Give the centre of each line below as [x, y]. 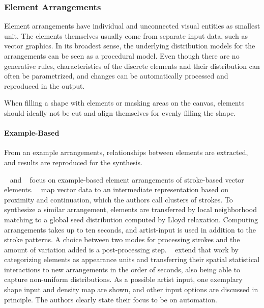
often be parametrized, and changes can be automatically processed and [116, 76]
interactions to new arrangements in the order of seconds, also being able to [122, 269]
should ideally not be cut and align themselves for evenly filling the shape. [120, 112]
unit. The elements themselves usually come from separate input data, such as [126, 35]
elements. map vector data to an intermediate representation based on [116, 189]
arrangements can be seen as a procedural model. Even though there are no [122, 56]
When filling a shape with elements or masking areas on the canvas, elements [124, 103]
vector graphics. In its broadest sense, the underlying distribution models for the [130, 46]
